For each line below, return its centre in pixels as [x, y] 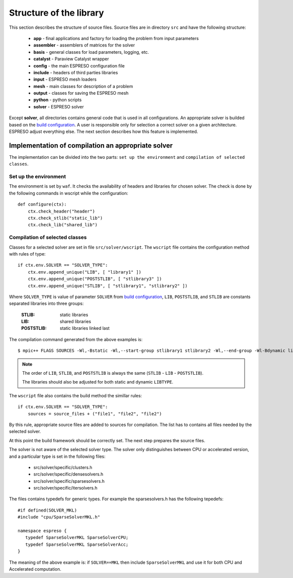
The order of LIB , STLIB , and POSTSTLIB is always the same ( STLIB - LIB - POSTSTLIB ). [113, 373]
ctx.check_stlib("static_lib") [65, 218]
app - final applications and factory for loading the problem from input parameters [116, 38]
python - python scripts [58, 100]
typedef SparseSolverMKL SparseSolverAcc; [77, 544]
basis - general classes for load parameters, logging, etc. [91, 52]
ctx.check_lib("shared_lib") [63, 225]
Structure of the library [57, 13]
